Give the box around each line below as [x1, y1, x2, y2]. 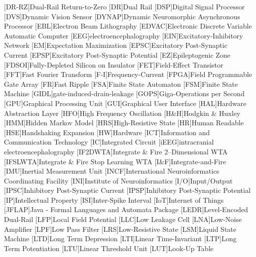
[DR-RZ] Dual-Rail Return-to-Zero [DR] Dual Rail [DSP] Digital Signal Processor [4, 1, 245, 11]
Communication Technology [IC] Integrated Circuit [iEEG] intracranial [4, 137, 214, 147]
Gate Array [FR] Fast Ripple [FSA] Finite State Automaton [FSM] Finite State [4, 78, 238, 89]
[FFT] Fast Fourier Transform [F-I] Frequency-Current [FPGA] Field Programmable [4, 69, 252, 79]
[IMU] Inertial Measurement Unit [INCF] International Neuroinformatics [4, 166, 219, 176]
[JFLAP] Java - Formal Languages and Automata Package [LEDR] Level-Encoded [4, 204, 248, 215]
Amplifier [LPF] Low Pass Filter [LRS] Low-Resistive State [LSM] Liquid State [4, 223, 237, 234]
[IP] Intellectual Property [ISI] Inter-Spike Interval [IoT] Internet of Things [4, 194, 224, 205]
